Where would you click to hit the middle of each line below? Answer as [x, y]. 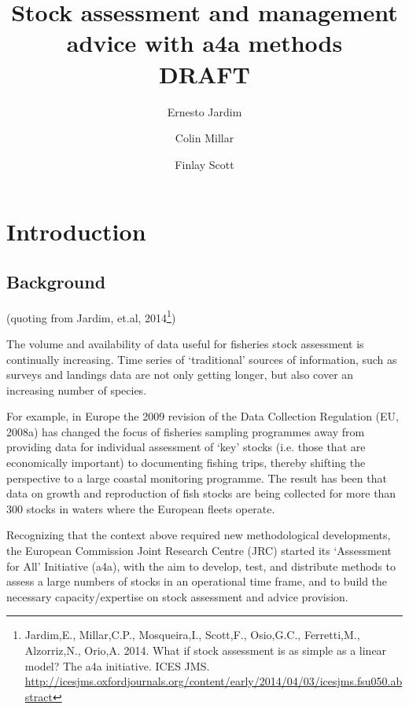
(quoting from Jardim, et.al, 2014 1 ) [91, 316]
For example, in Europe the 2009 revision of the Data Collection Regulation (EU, [203, 416]
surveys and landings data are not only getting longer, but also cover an [180, 375]
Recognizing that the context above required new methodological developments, [199, 535]
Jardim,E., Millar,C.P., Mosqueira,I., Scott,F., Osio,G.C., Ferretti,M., [192, 635]
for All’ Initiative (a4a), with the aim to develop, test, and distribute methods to [201, 566]
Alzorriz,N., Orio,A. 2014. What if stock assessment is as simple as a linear [206, 650]
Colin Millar [204, 138]
